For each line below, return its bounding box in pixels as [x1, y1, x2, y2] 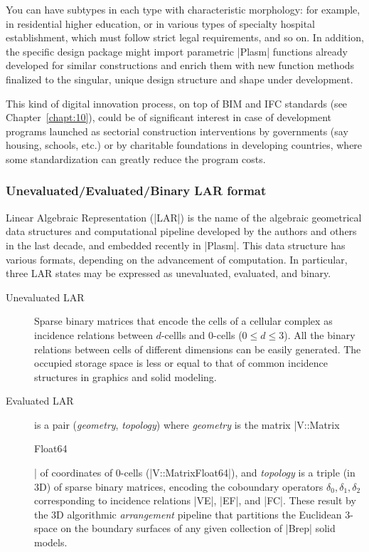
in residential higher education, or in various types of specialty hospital [6, 16, 315, 31]
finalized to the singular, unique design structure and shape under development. [6, 71, 353, 86]
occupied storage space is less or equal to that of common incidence [34, 355, 328, 370]
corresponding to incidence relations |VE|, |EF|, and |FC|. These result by [34, 493, 356, 508]
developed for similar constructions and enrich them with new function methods [6, 58, 355, 73]
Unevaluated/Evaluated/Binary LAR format [6, 182, 267, 199]
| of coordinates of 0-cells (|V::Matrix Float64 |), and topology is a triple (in [34, 465, 355, 480]
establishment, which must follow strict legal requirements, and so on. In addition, [6, 30, 364, 45]
